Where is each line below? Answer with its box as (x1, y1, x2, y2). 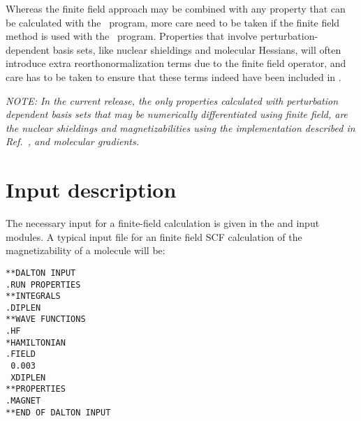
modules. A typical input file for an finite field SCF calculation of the (6, 229, 302, 244)
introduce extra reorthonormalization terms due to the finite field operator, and (6, 56, 346, 71)
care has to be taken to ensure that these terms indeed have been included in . (6, 69, 341, 84)
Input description (6, 175, 177, 204)
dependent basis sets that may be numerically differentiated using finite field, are (6, 107, 348, 121)
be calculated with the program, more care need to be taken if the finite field (6, 15, 340, 29)
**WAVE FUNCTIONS (6, 314, 86, 325)
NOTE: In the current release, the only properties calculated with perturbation (6, 93, 339, 108)
